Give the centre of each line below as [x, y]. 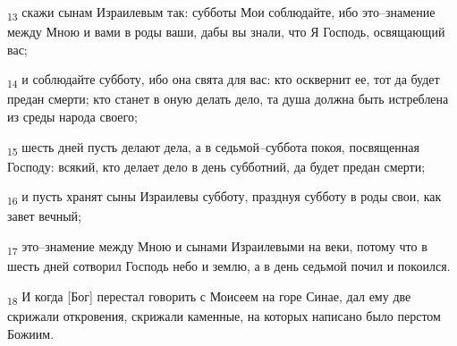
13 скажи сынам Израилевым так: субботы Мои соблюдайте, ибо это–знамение [221, 13]
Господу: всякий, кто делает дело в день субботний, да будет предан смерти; [216, 166]
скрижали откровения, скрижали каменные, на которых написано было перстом [224, 315]
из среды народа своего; [72, 117]
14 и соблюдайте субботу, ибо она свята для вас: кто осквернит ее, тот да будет [224, 80]
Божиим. [31, 333]
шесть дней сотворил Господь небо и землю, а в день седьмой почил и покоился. [229, 266]
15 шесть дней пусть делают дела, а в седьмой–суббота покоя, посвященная [213, 148]
